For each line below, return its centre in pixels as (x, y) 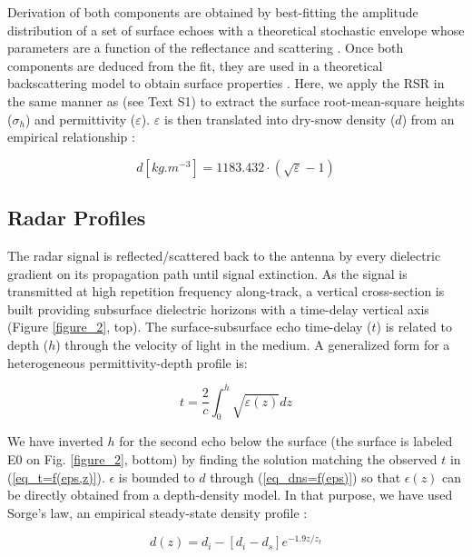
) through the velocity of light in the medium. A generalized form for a (253, 344)
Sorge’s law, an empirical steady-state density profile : (157, 512)
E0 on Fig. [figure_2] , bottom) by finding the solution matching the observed (222, 459)
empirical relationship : (71, 137)
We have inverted (55, 441)
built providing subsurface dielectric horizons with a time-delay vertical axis (218, 308)
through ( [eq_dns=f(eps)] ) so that (305, 477)
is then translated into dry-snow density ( (280, 119)
